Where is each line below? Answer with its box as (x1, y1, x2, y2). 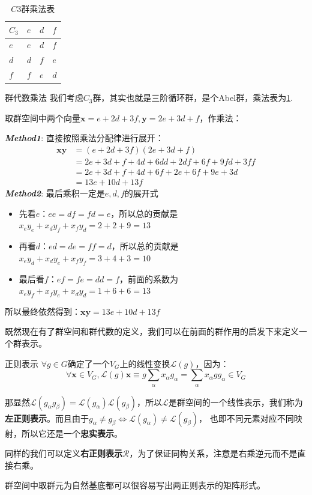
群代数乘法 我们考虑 (5, 91, 83, 104)
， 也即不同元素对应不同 (199, 411, 294, 424)
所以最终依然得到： (5, 305, 80, 317)
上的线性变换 (119, 357, 170, 369)
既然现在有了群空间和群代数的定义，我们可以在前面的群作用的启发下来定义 (5, 325, 299, 338)
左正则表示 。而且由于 (5, 411, 89, 424)
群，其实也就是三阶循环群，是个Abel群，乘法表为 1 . (92, 91, 293, 104)
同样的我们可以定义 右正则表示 (5, 447, 122, 460)
